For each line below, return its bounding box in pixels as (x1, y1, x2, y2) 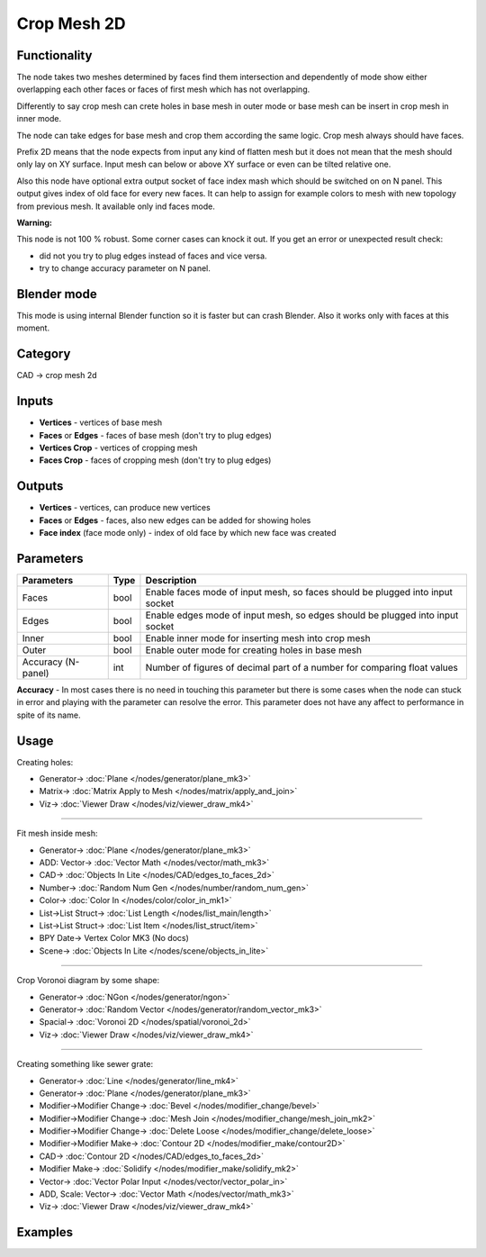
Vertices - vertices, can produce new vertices (39, 502, 211, 513)
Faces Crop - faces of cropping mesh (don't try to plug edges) (39, 455, 272, 466)
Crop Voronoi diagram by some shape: (16, 975, 160, 986)
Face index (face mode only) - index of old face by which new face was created (39, 528, 337, 538)
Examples (16, 1225, 74, 1240)
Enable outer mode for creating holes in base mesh (145, 644, 362, 656)
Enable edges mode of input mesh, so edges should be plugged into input (145, 609, 459, 621)
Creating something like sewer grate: (16, 1059, 153, 1070)
